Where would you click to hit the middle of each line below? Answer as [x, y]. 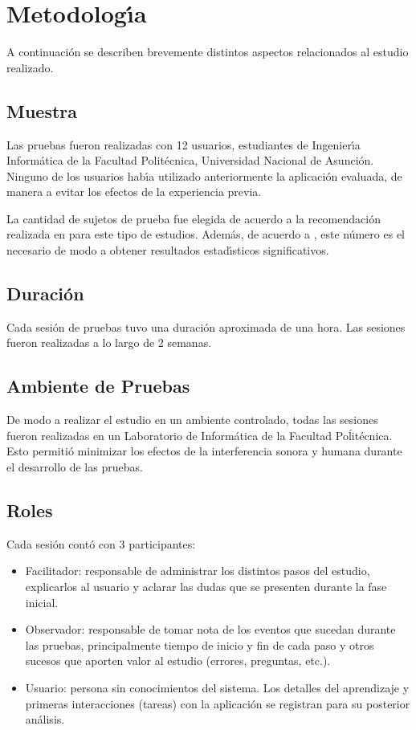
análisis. [45, 719]
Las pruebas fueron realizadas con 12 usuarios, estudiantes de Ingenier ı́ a [184, 144]
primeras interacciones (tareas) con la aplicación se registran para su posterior [218, 703]
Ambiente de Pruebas [98, 386]
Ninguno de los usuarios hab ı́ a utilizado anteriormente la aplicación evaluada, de [204, 175]
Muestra [42, 110]
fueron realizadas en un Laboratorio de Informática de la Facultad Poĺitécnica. [200, 435]
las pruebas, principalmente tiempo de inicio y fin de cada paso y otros [200, 644]
